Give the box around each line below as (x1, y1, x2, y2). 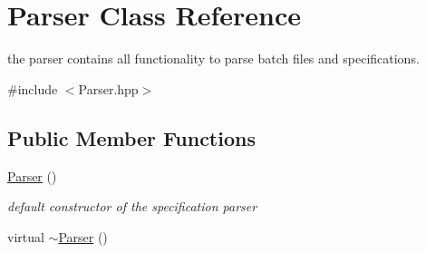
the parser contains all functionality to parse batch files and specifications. (7, 49, 420, 68)
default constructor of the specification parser (7, 197, 257, 216)
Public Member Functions (7, 123, 256, 151)
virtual (7, 227, 44, 246)
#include (7, 79, 58, 98)
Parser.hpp (78, 79, 139, 98)
